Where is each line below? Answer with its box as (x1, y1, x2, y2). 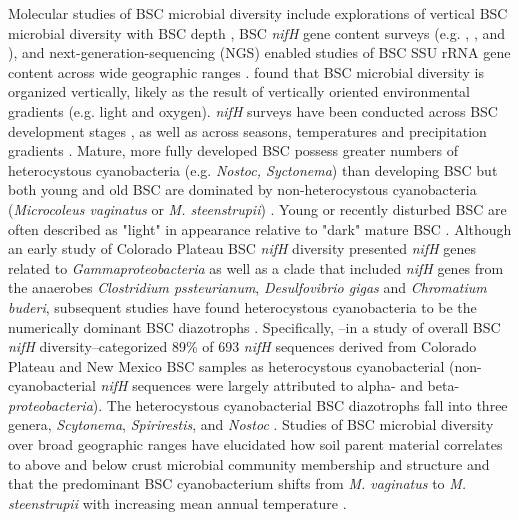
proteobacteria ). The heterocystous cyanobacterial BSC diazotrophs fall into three (8, 394, 508, 415)
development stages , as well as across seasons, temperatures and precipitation (8, 120, 487, 141)
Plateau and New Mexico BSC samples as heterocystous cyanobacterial (8, 355, 445, 376)
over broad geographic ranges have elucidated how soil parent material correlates (8, 434, 503, 455)
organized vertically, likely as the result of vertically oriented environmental (8, 81, 471, 102)
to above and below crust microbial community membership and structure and (8, 453, 490, 474)
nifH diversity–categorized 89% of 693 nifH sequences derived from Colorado (8, 336, 477, 357)
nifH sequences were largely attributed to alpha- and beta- (100, 375, 460, 396)
